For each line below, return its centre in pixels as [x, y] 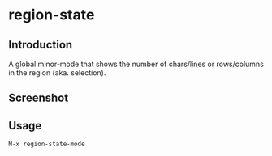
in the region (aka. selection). [57, 73]
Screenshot [39, 98]
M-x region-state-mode [47, 144]
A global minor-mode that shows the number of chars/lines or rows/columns [136, 64]
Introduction [41, 45]
